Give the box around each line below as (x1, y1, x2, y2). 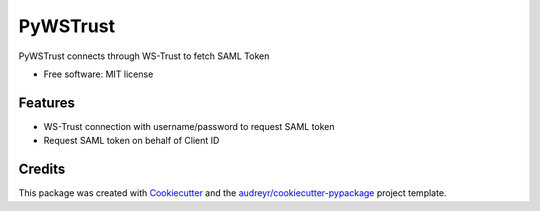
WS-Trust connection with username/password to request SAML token (43, 120, 335, 132)
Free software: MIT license (43, 68, 154, 80)
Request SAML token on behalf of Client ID (43, 135, 220, 147)
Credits (18, 161, 66, 178)
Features (18, 94, 75, 111)
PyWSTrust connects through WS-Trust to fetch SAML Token (18, 50, 270, 62)
